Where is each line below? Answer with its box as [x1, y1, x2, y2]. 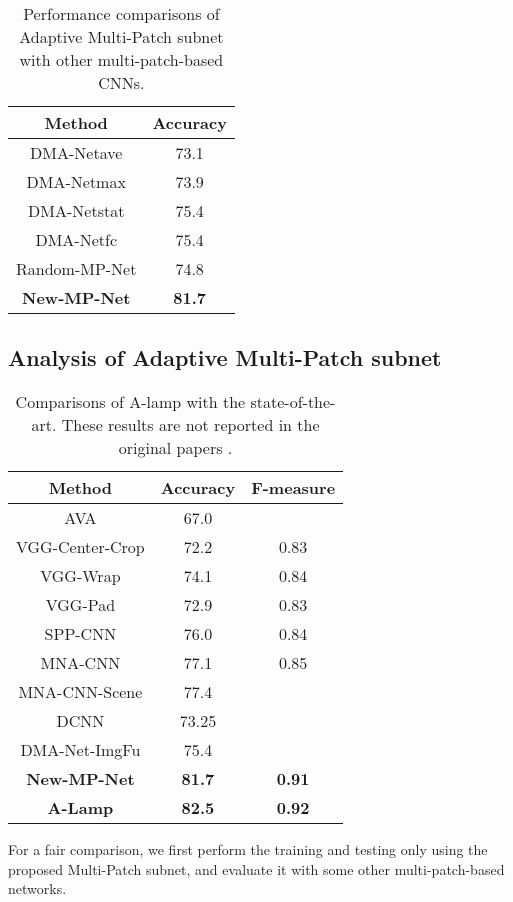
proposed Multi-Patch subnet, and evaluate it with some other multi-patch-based [8, 858, 505, 879]
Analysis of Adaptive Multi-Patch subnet [8, 342, 442, 373]
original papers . [118, 436, 233, 460]
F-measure [251, 476, 336, 500]
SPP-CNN [44, 622, 117, 646]
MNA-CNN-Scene [18, 680, 143, 704]
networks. [8, 878, 67, 899]
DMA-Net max [26, 170, 126, 193]
